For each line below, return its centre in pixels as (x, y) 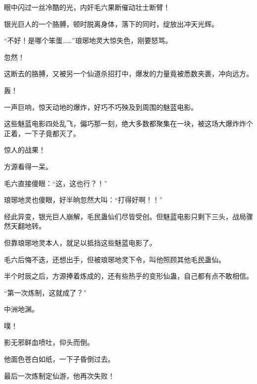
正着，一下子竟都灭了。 (42, 133)
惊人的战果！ (25, 150)
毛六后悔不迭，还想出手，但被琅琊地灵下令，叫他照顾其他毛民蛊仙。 (115, 259)
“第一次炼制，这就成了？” (45, 292)
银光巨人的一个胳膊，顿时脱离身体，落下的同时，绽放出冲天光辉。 (111, 24)
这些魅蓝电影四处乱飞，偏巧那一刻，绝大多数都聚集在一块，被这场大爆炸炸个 (128, 123)
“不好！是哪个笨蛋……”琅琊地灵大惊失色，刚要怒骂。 (88, 40)
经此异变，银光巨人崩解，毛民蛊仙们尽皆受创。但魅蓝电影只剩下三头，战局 (125, 216)
